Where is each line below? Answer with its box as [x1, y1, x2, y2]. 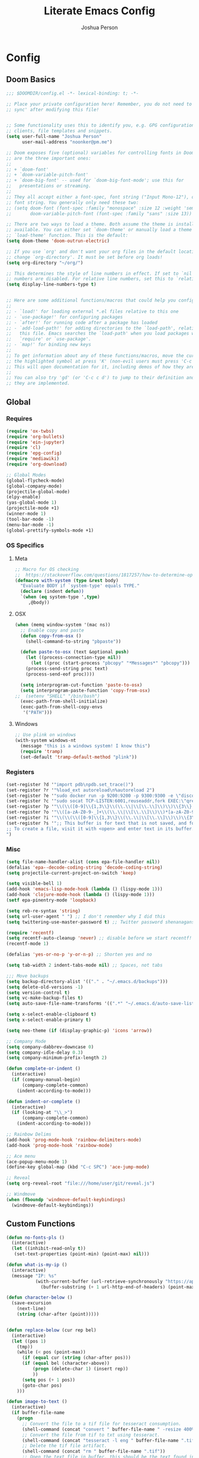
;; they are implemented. [6, 381, 70, 387]
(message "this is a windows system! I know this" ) [20, 743, 150, 749]
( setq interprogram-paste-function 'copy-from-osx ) [20, 687, 150, 693]
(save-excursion [11, 1300, 52, 1306]
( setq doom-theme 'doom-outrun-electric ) [6, 238, 110, 244]
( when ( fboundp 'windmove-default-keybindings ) [6, 1196, 126, 1202]
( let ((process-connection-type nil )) [25, 655, 121, 661]
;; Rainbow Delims [6, 1132, 52, 1138]
